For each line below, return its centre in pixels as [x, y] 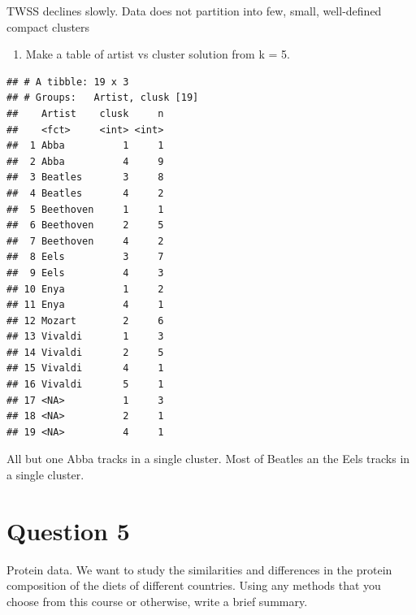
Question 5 [68, 530]
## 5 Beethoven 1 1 [85, 209]
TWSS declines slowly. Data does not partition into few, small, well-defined [194, 11]
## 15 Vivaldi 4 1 [85, 368]
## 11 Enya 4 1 [85, 305]
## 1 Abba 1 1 [85, 146]
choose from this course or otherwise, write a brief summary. [157, 601]
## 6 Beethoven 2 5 [85, 225]
